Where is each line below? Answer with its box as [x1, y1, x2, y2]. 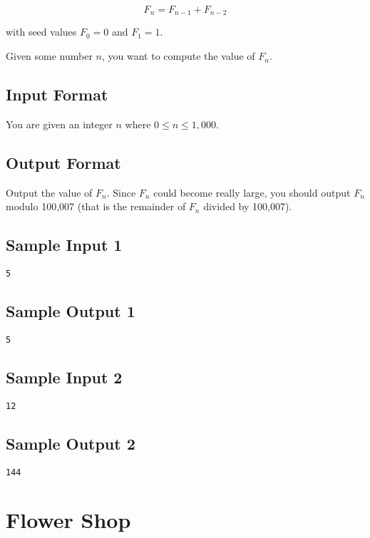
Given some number [6, 48, 93, 63]
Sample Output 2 [6, 432, 135, 454]
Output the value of [6, 185, 93, 200]
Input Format [6, 83, 108, 105]
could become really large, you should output [153, 185, 351, 200]
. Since [106, 185, 136, 200]
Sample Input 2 [6, 366, 123, 388]
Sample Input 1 [6, 234, 123, 256]
